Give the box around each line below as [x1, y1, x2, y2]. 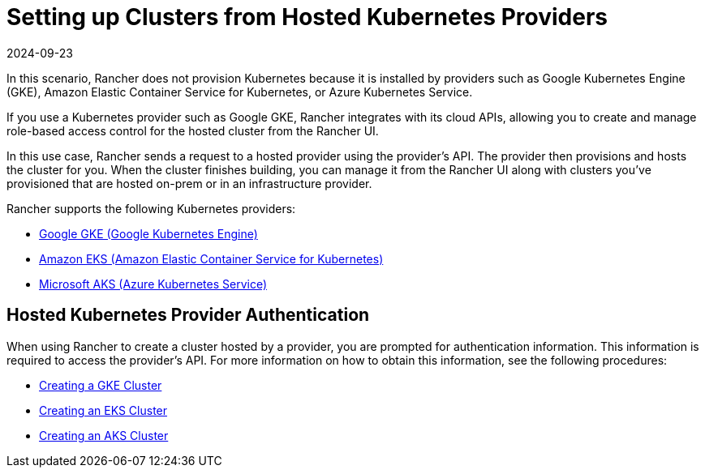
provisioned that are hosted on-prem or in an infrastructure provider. [6, 176, 372, 190]
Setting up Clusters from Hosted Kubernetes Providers [6, 3, 608, 31]
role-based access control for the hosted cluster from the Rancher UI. [6, 123, 379, 138]
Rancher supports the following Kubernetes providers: [6, 201, 296, 216]
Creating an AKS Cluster [39, 428, 169, 442]
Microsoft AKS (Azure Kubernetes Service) [39, 276, 268, 291]
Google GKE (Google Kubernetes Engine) [39, 226, 258, 241]
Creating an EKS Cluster [39, 403, 168, 417]
